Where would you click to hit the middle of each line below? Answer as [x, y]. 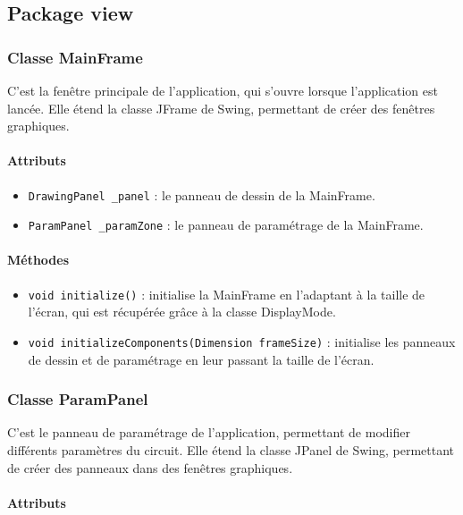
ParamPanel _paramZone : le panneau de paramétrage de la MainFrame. [226, 225]
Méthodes [38, 260]
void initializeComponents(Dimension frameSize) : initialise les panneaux [242, 341]
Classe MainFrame [75, 57]
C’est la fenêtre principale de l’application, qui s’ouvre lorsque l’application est [223, 90]
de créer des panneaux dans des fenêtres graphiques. [150, 467]
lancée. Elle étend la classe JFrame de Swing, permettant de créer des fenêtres [221, 108]
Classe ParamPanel [78, 399]
